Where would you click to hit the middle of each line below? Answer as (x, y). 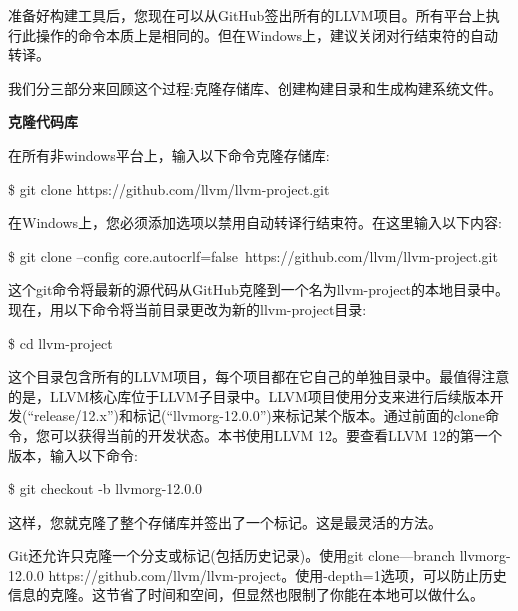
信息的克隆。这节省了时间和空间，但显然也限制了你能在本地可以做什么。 (246, 594)
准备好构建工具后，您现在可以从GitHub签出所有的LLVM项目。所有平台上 (247, 15)
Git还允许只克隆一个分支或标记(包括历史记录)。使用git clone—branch (231, 555)
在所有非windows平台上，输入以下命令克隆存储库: (169, 154)
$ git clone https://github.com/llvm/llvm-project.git (169, 188)
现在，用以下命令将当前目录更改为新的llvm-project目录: (187, 308)
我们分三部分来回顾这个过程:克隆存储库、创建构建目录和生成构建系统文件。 (255, 87)
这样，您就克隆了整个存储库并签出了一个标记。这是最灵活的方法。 (225, 521)
